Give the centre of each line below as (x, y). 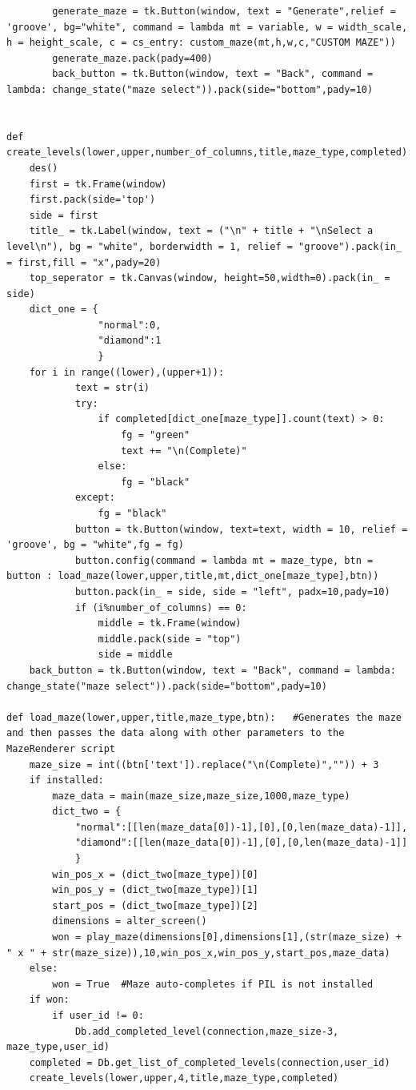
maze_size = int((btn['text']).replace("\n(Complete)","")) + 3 (204, 764)
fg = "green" (156, 435)
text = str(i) (112, 388)
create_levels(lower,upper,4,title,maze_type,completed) (184, 1078)
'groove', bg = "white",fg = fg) (95, 545)
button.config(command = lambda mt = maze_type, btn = (224, 560)
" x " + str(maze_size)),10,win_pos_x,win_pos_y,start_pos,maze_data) (198, 953)
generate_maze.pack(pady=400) (132, 58)
